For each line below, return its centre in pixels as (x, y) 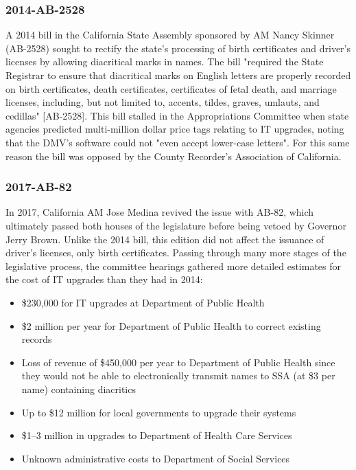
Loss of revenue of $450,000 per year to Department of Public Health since (178, 362)
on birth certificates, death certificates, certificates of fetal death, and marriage (171, 88)
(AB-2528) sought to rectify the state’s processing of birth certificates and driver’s (178, 48)
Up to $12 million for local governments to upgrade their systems (159, 412)
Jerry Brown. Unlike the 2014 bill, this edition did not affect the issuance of (165, 239)
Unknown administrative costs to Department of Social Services (156, 458)
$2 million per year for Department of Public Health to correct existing (171, 325)
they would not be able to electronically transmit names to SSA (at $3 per (178, 376)
